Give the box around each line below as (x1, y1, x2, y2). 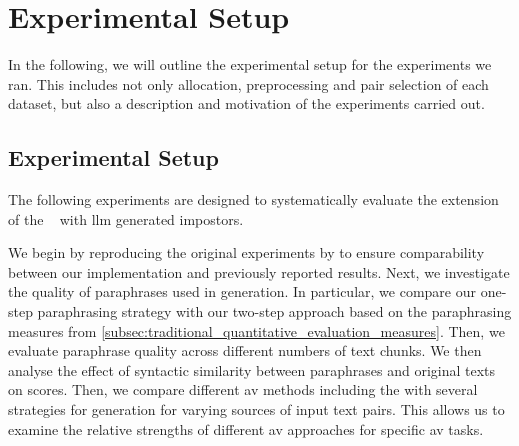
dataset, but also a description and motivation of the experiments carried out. (8, 93, 485, 114)
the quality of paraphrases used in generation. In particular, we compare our (8, 281, 476, 302)
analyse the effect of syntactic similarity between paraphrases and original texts (8, 359, 496, 380)
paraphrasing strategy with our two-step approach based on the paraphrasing (37, 301, 512, 322)
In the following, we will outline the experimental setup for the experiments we (8, 54, 492, 75)
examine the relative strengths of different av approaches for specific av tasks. (8, 418, 484, 439)
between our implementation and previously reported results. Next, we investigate (8, 261, 510, 282)
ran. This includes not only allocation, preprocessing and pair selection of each (8, 73, 489, 94)
